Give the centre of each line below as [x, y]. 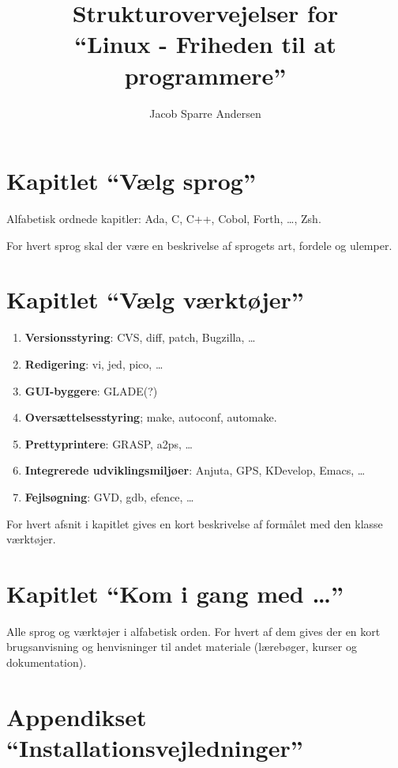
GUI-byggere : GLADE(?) [91, 390]
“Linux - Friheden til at [205, 44]
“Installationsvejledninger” [155, 747]
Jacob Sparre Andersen [205, 113]
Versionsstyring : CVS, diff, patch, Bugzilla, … [140, 337]
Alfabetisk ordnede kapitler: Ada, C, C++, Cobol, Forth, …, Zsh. [164, 219]
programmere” [205, 75]
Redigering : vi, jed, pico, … [94, 363]
